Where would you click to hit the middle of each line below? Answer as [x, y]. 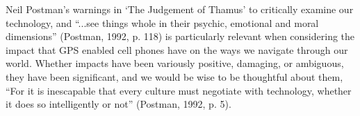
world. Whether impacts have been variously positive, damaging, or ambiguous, [175, 63]
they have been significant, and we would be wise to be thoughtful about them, [174, 76]
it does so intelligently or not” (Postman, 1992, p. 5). [118, 104]
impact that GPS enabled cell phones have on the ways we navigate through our [177, 49]
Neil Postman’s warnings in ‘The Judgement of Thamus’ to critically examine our [180, 9]
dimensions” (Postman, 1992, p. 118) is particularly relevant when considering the [180, 36]
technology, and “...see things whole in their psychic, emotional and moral [162, 22]
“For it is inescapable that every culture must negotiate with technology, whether [179, 90]
